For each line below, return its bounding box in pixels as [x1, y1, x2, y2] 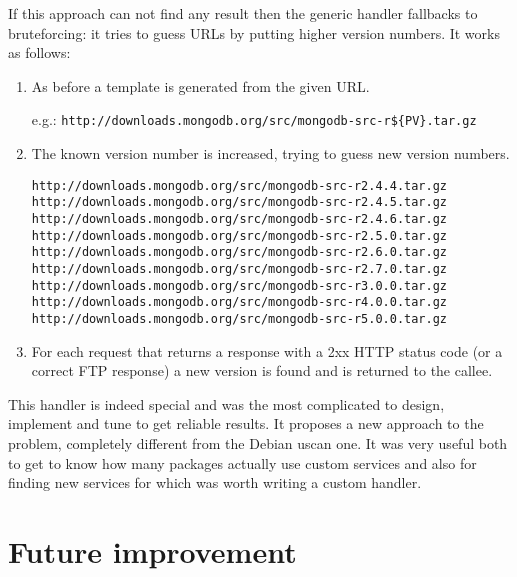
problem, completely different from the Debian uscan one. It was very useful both [8, 432, 508, 453]
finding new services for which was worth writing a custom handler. [8, 472, 422, 493]
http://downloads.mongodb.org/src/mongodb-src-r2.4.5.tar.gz [31, 195, 448, 210]
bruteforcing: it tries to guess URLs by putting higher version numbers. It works [8, 22, 500, 43]
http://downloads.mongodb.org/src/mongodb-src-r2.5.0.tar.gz [31, 228, 448, 243]
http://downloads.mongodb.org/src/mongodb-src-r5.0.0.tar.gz [31, 311, 448, 326]
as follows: [8, 42, 71, 63]
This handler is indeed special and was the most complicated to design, [8, 393, 445, 414]
